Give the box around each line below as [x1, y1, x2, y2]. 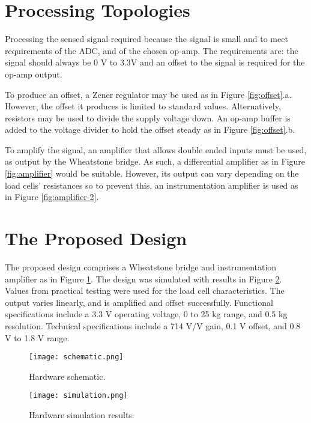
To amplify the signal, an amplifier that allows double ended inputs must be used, [5, 143, 307, 156]
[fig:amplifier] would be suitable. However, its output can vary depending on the [5, 167, 299, 180]
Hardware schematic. [29, 370, 106, 382]
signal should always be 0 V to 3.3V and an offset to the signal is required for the [5, 56, 305, 68]
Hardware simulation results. [29, 409, 134, 421]
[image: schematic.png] [29, 353, 124, 362]
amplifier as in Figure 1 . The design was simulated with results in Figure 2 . [5, 272, 282, 285]
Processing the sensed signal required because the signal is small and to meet [5, 32, 288, 45]
